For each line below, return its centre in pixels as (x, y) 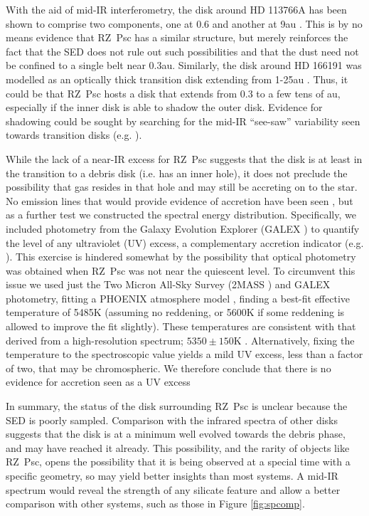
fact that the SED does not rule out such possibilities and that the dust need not (182, 51)
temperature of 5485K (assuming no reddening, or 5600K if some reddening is (175, 312)
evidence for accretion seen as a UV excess (98, 382)
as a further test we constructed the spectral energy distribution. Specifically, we (181, 215)
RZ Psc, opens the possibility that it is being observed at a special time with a (178, 462)
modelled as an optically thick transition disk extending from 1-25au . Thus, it (177, 79)
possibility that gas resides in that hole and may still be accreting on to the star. (182, 187)
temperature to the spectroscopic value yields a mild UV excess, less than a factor (184, 354)
